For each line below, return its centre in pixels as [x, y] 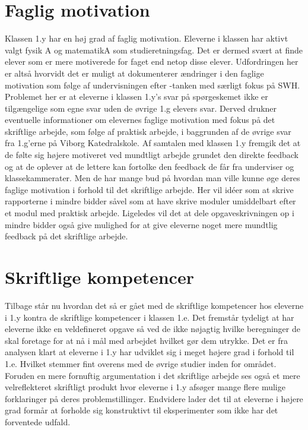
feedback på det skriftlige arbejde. [66, 236]
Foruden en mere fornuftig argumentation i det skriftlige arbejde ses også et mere [153, 375]
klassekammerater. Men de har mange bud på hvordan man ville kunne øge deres [153, 178]
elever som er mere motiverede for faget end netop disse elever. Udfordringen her [152, 61]
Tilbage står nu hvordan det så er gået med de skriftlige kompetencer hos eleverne [154, 305]
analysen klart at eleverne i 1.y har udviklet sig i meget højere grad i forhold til [150, 352]
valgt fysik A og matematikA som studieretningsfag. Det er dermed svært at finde [154, 50]
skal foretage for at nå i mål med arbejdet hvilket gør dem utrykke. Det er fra [146, 340]
